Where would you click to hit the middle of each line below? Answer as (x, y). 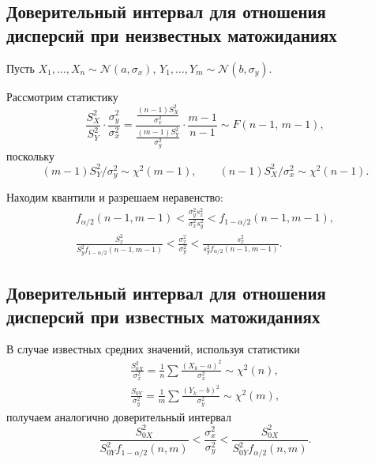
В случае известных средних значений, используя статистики (153, 349)
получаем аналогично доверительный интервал (119, 416)
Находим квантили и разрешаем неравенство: (115, 197)
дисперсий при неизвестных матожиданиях (172, 34)
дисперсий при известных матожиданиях (163, 316)
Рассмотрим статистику (62, 96)
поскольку (30, 155)
